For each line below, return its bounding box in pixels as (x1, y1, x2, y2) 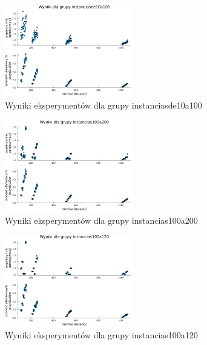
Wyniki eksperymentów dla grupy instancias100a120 (5, 329, 198, 341)
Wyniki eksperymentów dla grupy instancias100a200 (5, 213, 198, 226)
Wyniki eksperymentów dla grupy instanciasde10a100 (5, 99, 202, 112)
